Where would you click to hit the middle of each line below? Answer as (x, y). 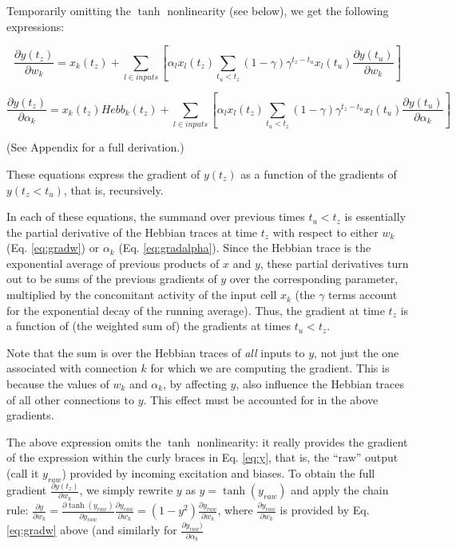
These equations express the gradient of (103, 173)
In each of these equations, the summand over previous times (156, 216)
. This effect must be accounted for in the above (261, 399)
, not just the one (357, 352)
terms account (363, 295)
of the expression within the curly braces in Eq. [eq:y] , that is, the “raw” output (202, 457)
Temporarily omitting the (69, 10)
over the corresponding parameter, (314, 279)
